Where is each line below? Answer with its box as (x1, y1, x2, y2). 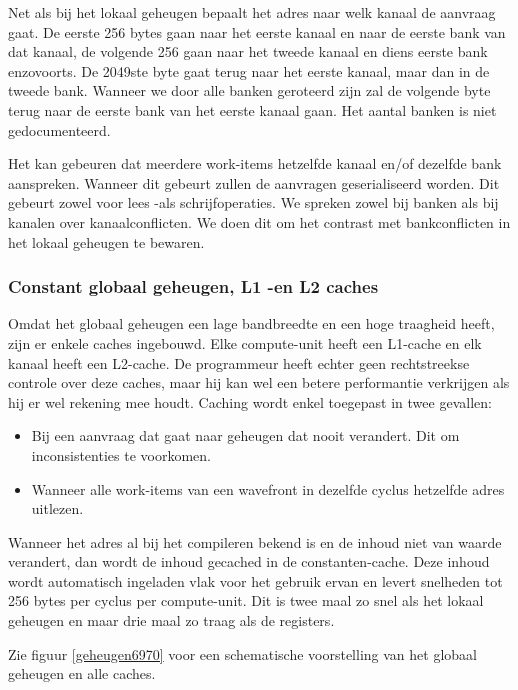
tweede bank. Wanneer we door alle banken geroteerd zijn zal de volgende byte (8, 80, 491, 101)
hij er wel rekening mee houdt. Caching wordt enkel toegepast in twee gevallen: (8, 391, 492, 412)
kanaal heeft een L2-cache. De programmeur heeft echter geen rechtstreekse (8, 352, 470, 373)
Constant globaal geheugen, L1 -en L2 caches (8, 274, 379, 299)
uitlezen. (31, 498, 84, 519)
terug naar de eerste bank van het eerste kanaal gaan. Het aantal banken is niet (8, 99, 497, 120)
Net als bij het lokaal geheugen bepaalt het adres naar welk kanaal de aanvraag (8, 2, 496, 22)
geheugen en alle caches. (8, 663, 156, 684)
